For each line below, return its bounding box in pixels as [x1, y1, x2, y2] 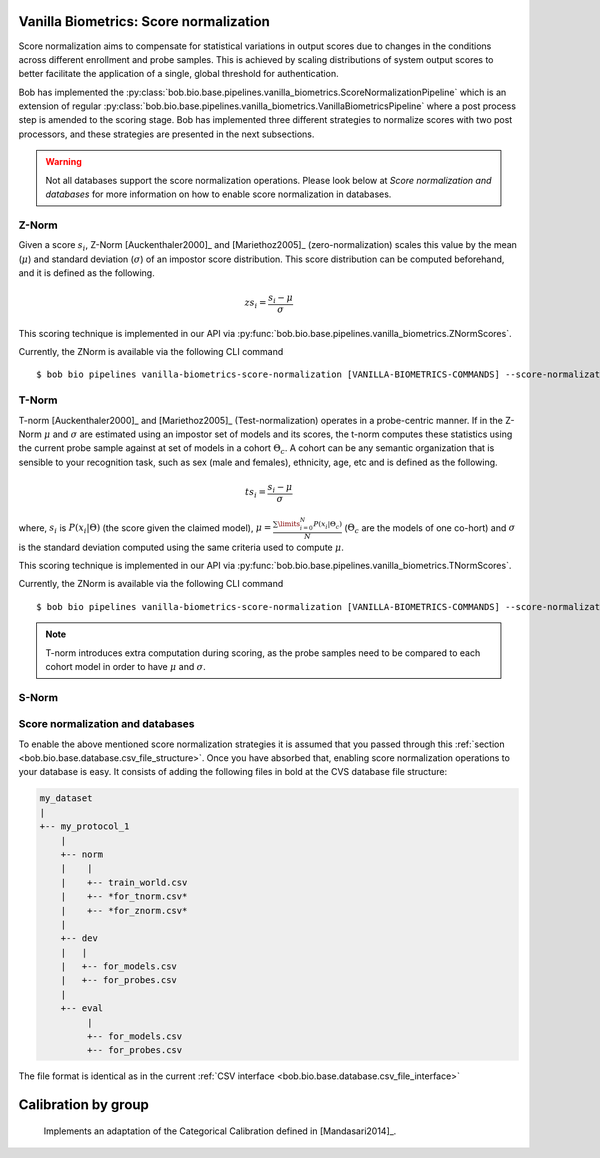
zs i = [244, 297, 267, 311]
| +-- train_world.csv [60, 876, 188, 888]
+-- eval [60, 1003, 104, 1014]
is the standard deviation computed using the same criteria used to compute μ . [18, 541, 345, 553]
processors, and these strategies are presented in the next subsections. [18, 128, 315, 140]
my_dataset [39, 793, 93, 804]
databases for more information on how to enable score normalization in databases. [45, 188, 392, 200]
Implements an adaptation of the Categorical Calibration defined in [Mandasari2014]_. [43, 1125, 397, 1137]
